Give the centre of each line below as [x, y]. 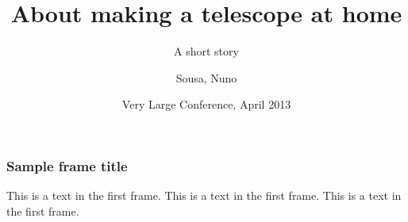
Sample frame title [67, 165]
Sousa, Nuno [206, 77]
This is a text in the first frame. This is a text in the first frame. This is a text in [204, 195]
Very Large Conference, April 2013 [206, 104]
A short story [206, 51]
